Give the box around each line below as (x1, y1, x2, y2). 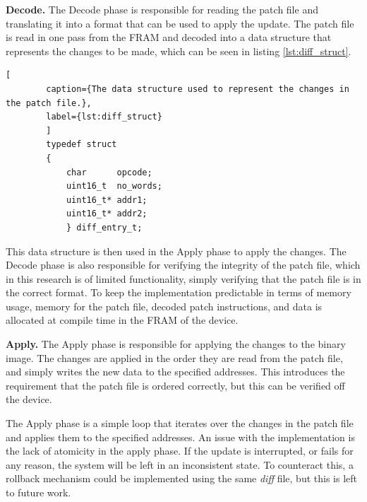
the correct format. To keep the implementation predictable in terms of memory (6, 285, 351, 300)
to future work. (6, 485, 71, 499)
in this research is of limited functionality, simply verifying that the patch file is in (6, 271, 361, 286)
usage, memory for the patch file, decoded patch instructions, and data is (6, 298, 323, 313)
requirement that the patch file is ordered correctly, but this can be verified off (6, 378, 345, 392)
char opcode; (66, 167, 152, 177)
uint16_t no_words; (66, 181, 162, 192)
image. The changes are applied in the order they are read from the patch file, (6, 350, 343, 365)
